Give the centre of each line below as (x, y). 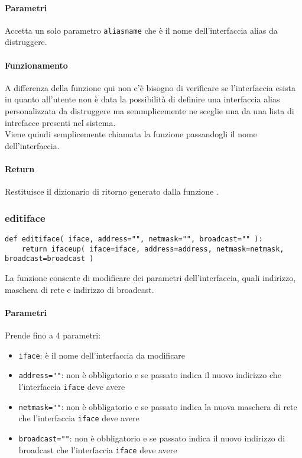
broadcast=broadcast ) (49, 259)
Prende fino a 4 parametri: (53, 335)
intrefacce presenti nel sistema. (60, 122)
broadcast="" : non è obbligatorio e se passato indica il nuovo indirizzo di (152, 438)
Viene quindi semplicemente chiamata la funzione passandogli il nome (131, 134)
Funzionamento (36, 65)
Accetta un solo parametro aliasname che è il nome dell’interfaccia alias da (141, 30)
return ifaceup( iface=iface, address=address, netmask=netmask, (153, 249)
